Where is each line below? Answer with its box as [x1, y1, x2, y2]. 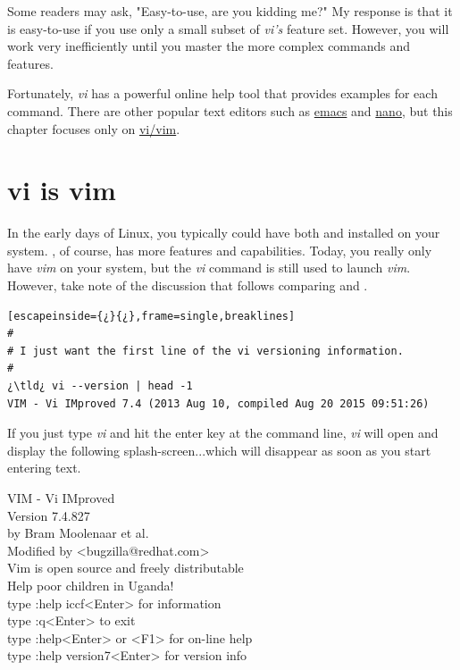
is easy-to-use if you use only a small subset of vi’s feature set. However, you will [7, 19, 449, 38]
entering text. [7, 458, 81, 477]
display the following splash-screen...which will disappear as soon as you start [7, 440, 431, 459]
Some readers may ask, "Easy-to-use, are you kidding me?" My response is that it [7, 2, 453, 20]
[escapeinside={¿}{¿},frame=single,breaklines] [7, 309, 296, 322]
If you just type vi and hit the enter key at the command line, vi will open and [7, 423, 439, 442]
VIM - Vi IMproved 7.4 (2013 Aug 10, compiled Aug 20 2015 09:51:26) [7, 397, 430, 410]
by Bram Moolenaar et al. [7, 523, 149, 542]
